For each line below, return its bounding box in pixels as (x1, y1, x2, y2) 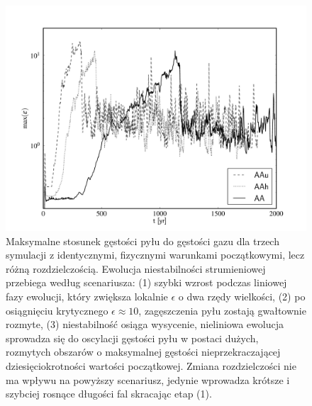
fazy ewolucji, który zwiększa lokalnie (6, 288, 168, 303)
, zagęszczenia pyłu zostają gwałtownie (138, 303, 306, 317)
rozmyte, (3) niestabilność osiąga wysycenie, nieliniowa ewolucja (6, 317, 284, 332)
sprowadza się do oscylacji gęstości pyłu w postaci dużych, (6, 330, 259, 345)
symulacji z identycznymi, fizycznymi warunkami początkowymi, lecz (6, 247, 305, 262)
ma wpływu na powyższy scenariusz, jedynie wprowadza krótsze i (6, 372, 290, 387)
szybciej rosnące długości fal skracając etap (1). (6, 386, 212, 401)
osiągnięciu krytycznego (6, 303, 108, 317)
